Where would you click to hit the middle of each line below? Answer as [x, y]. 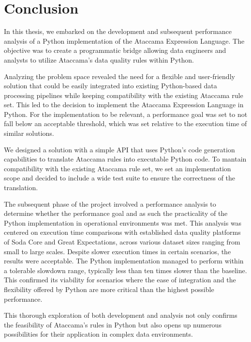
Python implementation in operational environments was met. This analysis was [123, 222]
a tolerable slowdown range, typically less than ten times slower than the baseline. [125, 270]
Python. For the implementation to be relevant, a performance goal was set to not [126, 114]
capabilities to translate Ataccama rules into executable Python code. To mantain [125, 159]
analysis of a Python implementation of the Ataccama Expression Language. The [124, 41]
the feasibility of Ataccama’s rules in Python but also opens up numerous [113, 324]
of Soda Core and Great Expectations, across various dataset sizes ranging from [122, 242]
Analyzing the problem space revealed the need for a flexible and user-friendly [119, 76]
